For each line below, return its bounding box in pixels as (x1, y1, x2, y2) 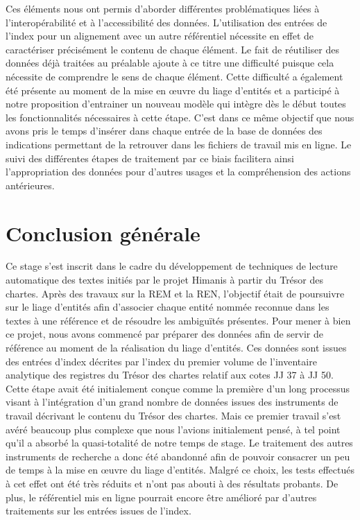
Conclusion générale (6, 218, 200, 247)
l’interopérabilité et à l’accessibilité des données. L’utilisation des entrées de (6, 15, 327, 29)
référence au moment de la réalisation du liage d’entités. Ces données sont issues (6, 340, 347, 354)
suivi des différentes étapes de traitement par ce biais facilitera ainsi (6, 150, 294, 165)
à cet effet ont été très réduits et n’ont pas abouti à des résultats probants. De (6, 476, 338, 490)
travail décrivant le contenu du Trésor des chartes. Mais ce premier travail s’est (6, 408, 341, 422)
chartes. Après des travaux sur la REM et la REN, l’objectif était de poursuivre (6, 286, 345, 300)
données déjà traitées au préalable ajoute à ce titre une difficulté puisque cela (6, 55, 334, 70)
